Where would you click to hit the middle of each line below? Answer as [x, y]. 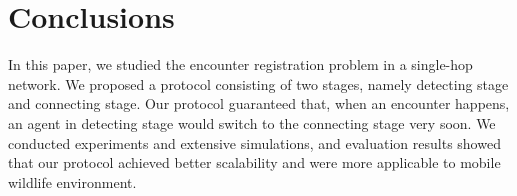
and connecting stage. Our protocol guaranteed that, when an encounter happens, [259, 103]
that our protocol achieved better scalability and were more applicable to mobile [254, 162]
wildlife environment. [72, 181]
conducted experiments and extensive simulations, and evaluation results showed [254, 142]
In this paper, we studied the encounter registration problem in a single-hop [240, 64]
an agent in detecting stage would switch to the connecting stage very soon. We [252, 122]
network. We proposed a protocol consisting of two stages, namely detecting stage [258, 83]
